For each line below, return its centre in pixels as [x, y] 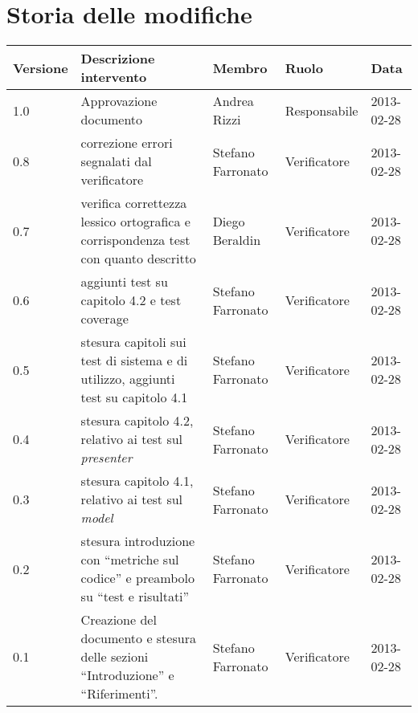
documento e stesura [138, 638]
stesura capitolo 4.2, [137, 421]
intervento [114, 77]
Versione [41, 67]
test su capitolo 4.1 [134, 397]
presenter [107, 458]
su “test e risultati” [135, 597]
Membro [240, 67]
